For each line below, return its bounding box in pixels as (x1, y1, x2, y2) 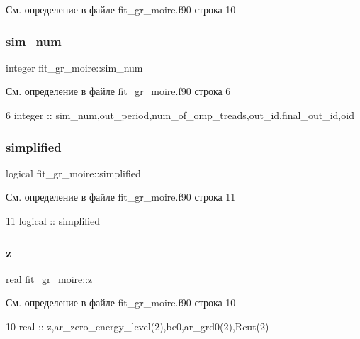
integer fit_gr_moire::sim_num (6, 60, 143, 74)
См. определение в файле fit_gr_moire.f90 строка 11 (6, 189, 236, 204)
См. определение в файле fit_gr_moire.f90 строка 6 (6, 84, 231, 99)
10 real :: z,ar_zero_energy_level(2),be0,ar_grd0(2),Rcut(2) (6, 319, 269, 333)
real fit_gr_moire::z (6, 271, 93, 286)
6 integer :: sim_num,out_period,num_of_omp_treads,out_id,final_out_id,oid (6, 108, 354, 122)
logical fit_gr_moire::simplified (6, 165, 141, 180)
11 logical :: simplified (6, 213, 101, 228)
